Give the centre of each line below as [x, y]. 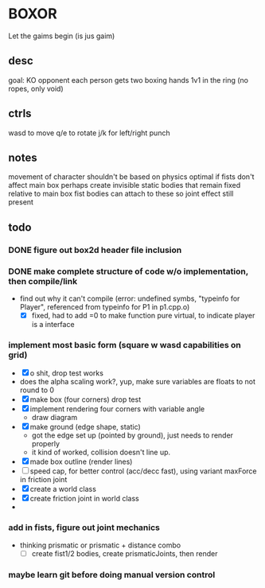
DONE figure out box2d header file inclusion [95, 250]
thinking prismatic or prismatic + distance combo [100, 545]
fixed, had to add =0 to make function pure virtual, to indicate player [143, 315]
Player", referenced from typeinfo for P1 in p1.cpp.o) [105, 306]
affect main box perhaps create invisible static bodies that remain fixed [125, 185]
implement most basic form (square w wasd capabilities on [125, 345]
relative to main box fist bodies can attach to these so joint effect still [121, 194]
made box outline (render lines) [81, 461]
